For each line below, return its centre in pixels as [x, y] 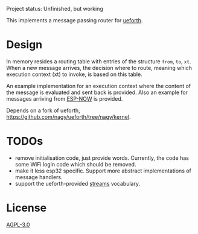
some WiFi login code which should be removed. [75, 164]
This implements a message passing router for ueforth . [75, 20]
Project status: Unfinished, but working [55, 9]
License [27, 208]
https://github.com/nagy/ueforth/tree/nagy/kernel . [69, 116]
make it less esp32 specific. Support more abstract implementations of [103, 171]
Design [24, 45]
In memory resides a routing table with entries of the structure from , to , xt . [99, 61]
